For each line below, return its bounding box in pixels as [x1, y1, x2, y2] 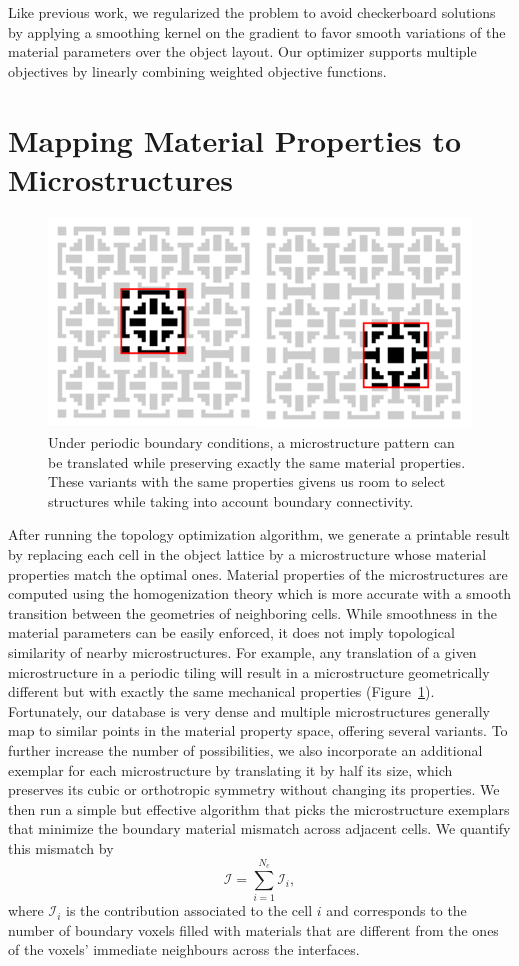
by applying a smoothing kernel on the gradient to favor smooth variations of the [8, 21, 506, 42]
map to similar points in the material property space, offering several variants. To [8, 720, 508, 741]
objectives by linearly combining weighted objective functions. [8, 60, 387, 81]
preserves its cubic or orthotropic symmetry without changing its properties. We [8, 779, 500, 800]
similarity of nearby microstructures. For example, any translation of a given [8, 642, 477, 663]
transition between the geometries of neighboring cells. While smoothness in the [8, 602, 498, 623]
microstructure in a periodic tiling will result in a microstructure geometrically [8, 661, 490, 682]
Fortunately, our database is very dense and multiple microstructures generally [8, 700, 490, 721]
